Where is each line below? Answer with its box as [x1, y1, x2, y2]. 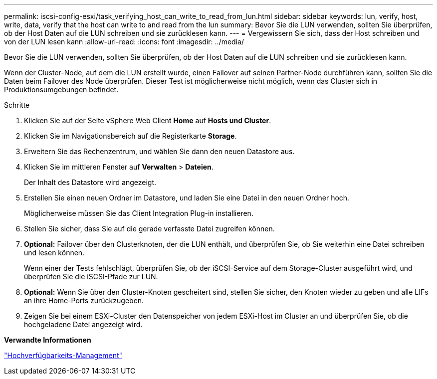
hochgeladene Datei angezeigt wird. [24, 320, 143, 329]
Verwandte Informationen [4, 336, 91, 344]
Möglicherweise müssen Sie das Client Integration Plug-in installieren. [24, 209, 253, 217]
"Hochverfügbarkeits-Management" [4, 351, 123, 360]
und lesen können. [24, 248, 85, 257]
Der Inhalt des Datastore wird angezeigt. [24, 178, 157, 187]
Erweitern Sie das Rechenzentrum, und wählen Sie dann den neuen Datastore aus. [24, 147, 295, 156]
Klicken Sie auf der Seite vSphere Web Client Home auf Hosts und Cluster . [24, 116, 271, 125]
